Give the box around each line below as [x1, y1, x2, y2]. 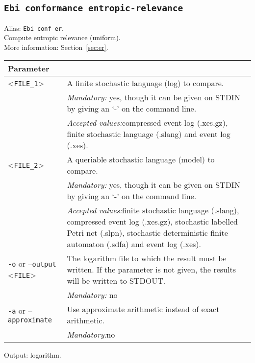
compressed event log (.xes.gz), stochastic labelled [67, 215, 238, 227]
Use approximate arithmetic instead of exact [67, 303, 220, 315]
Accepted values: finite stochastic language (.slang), [67, 204, 239, 216]
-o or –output [8, 258, 56, 270]
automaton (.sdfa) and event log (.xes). [67, 238, 202, 250]
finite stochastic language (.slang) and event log [67, 128, 230, 139]
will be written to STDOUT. [67, 274, 166, 286]
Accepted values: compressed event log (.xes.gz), [67, 116, 228, 128]
